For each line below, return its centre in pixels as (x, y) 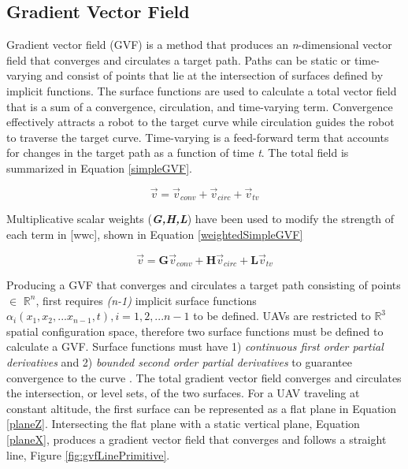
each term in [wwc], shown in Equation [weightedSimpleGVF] (155, 234)
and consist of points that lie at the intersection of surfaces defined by (214, 75)
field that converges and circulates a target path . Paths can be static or (179, 60)
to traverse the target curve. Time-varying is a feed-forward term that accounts (198, 137)
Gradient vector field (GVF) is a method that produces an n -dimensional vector (199, 45)
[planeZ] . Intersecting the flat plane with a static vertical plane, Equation (183, 424)
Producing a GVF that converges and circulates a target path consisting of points (204, 285)
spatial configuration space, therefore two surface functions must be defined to (195, 331)
